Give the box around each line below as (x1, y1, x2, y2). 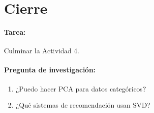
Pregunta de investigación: (4, 65, 96, 75)
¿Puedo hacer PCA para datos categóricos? (15, 83, 146, 93)
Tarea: (4, 26, 26, 37)
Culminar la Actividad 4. (4, 45, 79, 56)
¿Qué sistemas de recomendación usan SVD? (15, 100, 151, 110)
